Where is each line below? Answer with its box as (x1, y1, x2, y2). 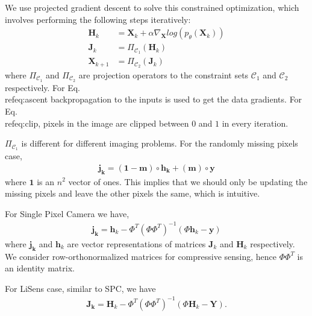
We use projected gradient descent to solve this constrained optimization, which (5, 1, 299, 13)
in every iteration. (222, 116, 289, 129)
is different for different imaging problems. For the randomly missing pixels (21, 137, 298, 150)
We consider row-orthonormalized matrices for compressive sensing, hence (5, 250, 277, 262)
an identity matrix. (5, 262, 75, 274)
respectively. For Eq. (5, 81, 81, 93)
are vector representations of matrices (67, 237, 206, 250)
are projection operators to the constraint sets (78, 69, 249, 81)
